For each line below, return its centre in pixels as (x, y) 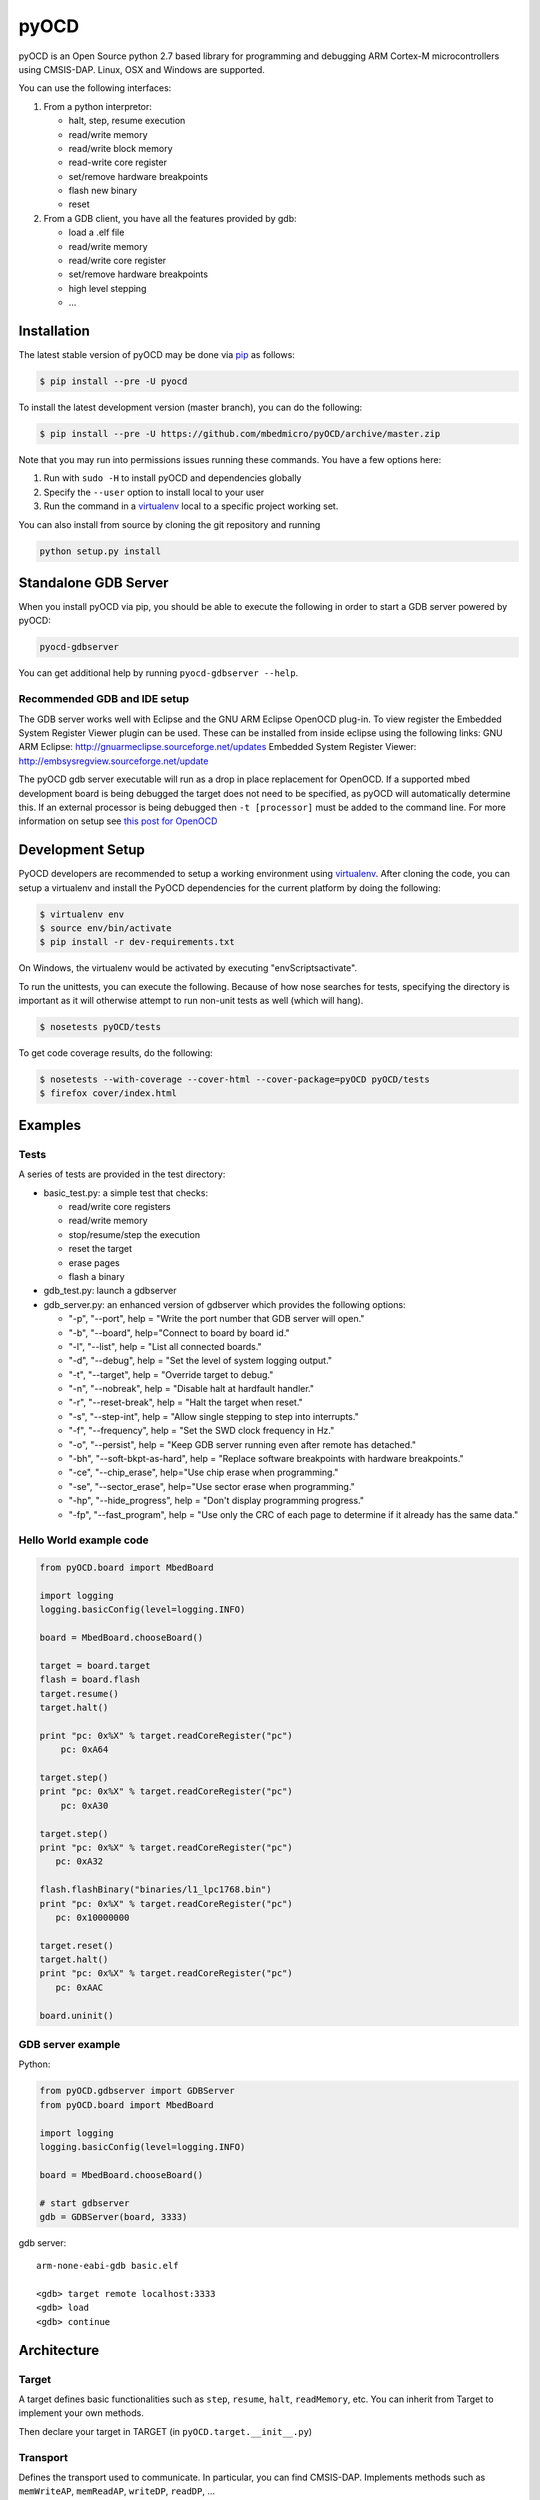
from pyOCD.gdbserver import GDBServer (137, 2091)
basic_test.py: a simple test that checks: (126, 1192)
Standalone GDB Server (93, 582)
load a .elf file (96, 232)
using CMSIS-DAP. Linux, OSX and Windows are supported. (141, 69)
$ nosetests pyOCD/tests (100, 1027)
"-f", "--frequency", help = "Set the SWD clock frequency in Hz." (201, 1431)
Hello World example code (83, 1540)
